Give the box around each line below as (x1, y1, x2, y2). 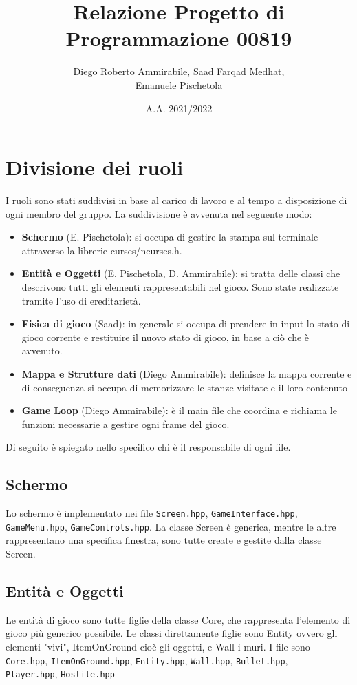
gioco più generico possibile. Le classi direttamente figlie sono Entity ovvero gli (6, 626, 338, 640)
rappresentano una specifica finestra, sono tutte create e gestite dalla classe (6, 533, 322, 547)
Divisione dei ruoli (6, 153, 184, 181)
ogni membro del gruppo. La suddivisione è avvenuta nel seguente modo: (6, 206, 312, 221)
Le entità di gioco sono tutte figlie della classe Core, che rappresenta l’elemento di (6, 612, 351, 626)
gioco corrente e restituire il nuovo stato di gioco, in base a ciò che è (21, 329, 310, 344)
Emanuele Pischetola (135, 77, 223, 92)
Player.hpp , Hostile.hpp (6, 666, 115, 681)
